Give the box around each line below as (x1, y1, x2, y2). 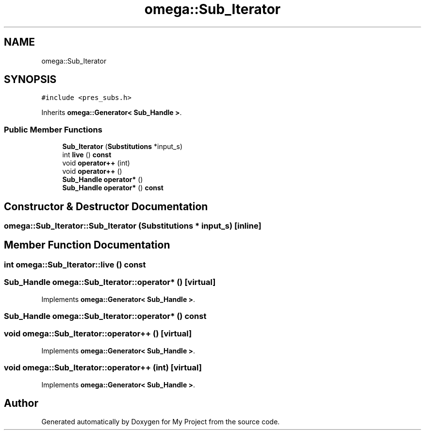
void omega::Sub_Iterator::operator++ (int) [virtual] (4, 363, 202, 373)
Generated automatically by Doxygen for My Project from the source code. (41, 417, 280, 426)
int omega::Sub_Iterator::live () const (4, 259, 146, 269)
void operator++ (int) (62, 159, 130, 167)
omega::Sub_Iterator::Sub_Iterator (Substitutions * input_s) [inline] (4, 221, 262, 231)
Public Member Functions (4, 124, 102, 134)
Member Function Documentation (4, 239, 170, 251)
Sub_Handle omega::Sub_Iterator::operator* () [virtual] (4, 277, 216, 287)
